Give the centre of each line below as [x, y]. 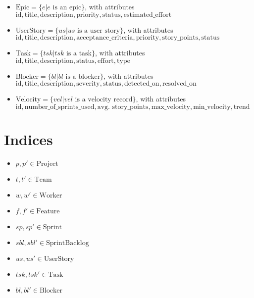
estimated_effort [148, 15]
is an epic [67, 7]
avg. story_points [123, 107]
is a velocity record [104, 100]
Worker [51, 196]
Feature [48, 212]
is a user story [99, 30]
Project [47, 164]
